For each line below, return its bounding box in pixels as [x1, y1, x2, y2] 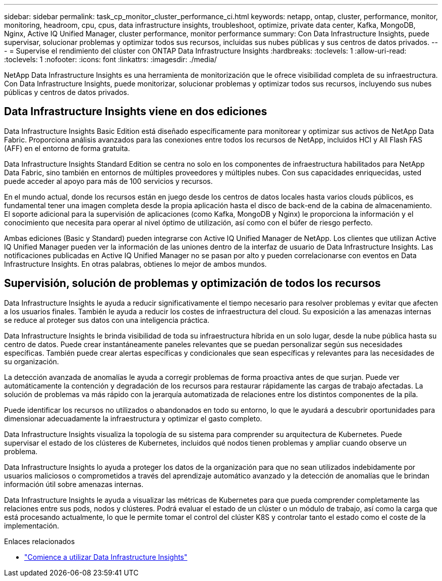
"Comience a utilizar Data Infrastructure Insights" [24, 552, 188, 561]
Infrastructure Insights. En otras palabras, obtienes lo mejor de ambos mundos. [4, 259, 267, 268]
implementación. [4, 521, 60, 530]
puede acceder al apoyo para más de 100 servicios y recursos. [4, 176, 213, 185]
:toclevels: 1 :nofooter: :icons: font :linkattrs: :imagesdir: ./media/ [4, 55, 217, 64]
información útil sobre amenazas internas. [4, 479, 144, 489]
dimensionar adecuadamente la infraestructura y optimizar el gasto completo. [4, 414, 262, 423]
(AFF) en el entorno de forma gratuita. [4, 143, 130, 153]
